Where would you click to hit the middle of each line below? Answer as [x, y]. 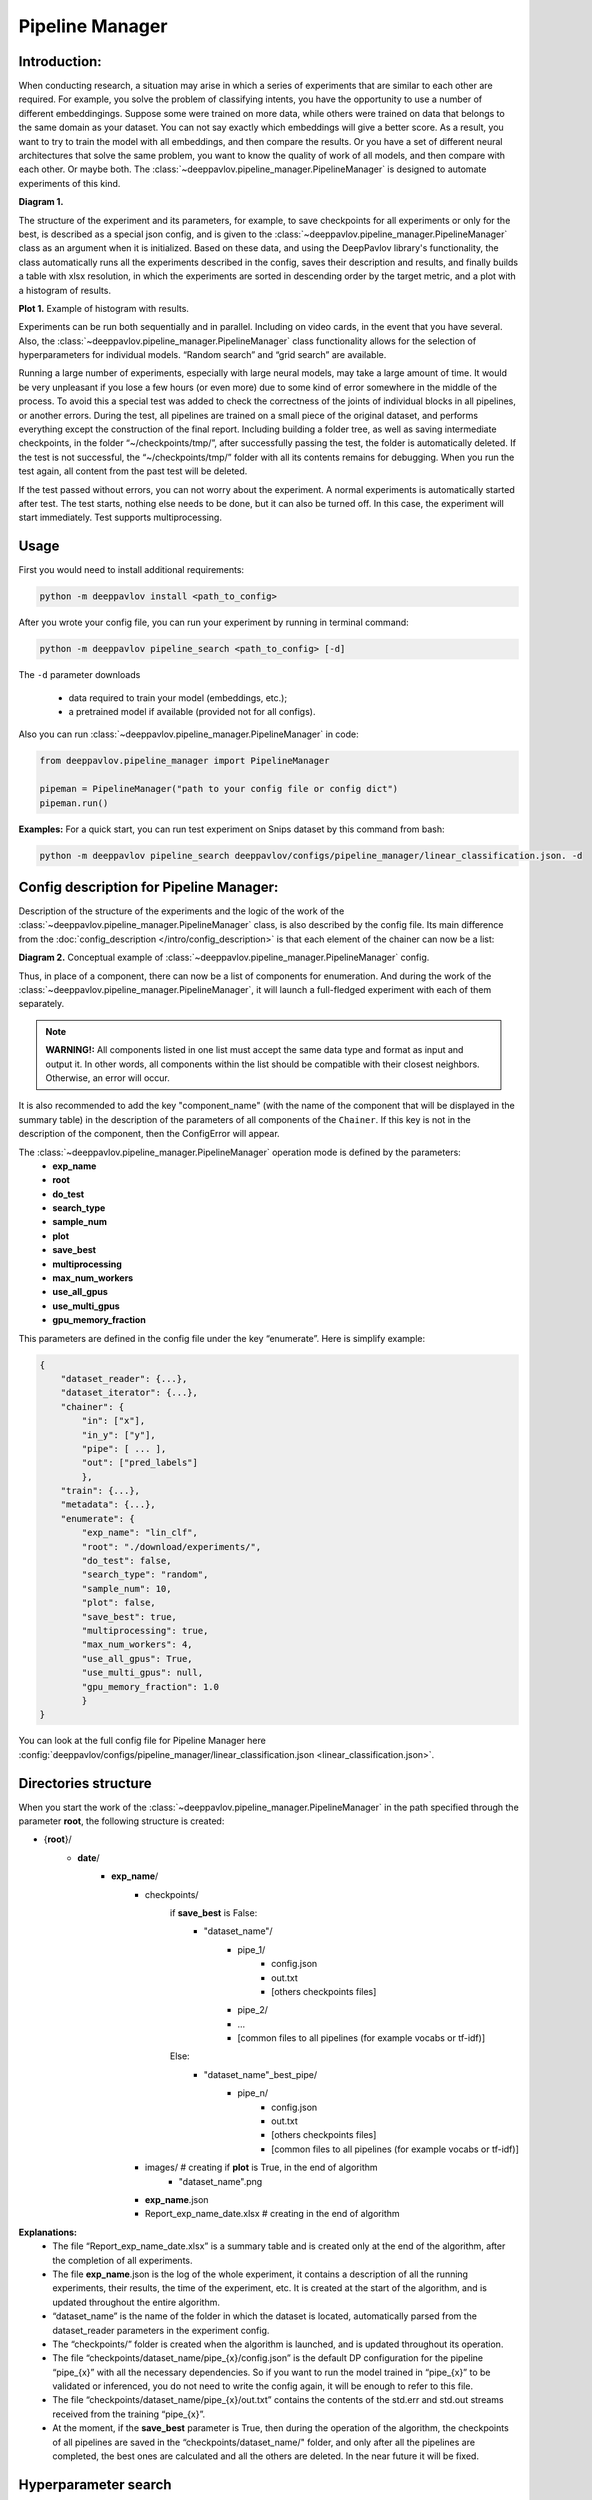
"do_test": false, [126, 1561]
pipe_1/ [251, 1949]
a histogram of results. [65, 290]
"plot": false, [119, 1603]
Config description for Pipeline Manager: [148, 886]
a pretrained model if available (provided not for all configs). [192, 712]
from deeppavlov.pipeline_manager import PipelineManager [184, 761]
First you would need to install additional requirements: [131, 570]
